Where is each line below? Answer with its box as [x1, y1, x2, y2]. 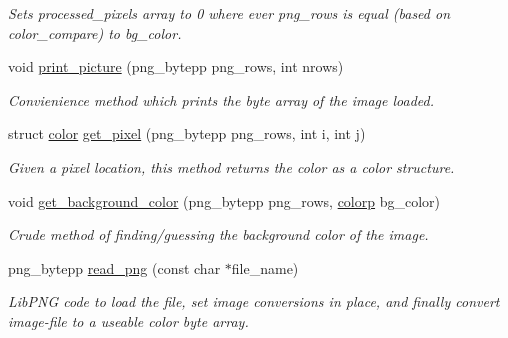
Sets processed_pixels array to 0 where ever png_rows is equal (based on [8, 3, 451, 23]
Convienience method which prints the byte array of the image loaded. [8, 89, 434, 110]
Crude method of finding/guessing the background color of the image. [8, 224, 429, 245]
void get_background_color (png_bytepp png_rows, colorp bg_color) [8, 190, 441, 211]
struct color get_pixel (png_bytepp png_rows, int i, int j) [8, 123, 366, 144]
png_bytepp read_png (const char [8, 257, 221, 278]
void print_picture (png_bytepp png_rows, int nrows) [8, 56, 344, 77]
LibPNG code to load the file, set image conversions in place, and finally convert [8, 291, 500, 312]
